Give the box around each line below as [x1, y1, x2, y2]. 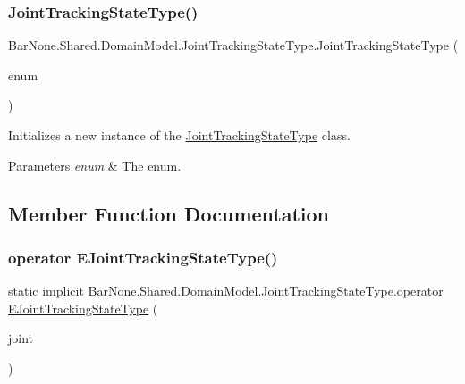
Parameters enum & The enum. [8, 155, 182, 174]
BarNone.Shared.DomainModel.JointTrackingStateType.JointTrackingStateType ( [8, 36, 459, 54]
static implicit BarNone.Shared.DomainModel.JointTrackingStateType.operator [8, 281, 444, 300]
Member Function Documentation [8, 199, 330, 227]
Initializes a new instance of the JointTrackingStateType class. [8, 126, 351, 144]
